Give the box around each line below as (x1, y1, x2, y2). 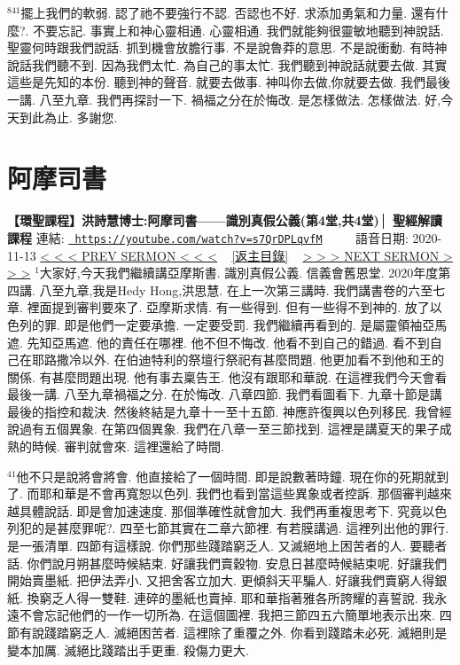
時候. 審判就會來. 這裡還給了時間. (31, 437, 224, 456)
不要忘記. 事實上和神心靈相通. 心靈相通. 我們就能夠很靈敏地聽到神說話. (33, 20, 444, 39)
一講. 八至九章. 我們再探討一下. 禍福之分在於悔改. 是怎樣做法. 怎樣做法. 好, (7, 90, 441, 108)
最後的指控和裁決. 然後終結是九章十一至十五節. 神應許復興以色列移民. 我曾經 (7, 402, 452, 420)
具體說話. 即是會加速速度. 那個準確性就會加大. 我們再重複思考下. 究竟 (19, 501, 423, 520)
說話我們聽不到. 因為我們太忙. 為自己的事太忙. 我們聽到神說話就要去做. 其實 (7, 55, 448, 74)
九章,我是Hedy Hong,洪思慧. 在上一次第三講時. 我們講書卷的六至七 (64, 280, 446, 299)
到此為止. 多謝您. (19, 107, 118, 126)
